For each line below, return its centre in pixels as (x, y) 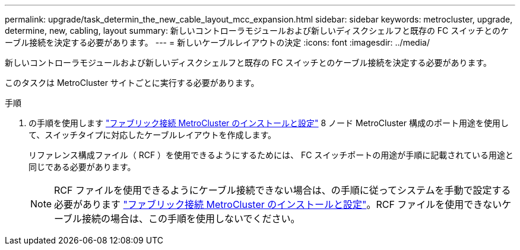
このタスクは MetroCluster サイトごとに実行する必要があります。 (132, 83)
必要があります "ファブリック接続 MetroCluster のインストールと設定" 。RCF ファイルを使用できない (278, 204)
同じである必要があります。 (82, 167)
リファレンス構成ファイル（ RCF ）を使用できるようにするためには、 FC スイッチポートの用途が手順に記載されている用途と (271, 155)
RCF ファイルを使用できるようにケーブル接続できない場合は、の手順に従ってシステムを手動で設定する (283, 190)
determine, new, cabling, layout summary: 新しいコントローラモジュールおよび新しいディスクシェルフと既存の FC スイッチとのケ (257, 31)
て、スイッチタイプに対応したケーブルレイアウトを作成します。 (153, 135)
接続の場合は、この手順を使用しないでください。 (191, 219)
